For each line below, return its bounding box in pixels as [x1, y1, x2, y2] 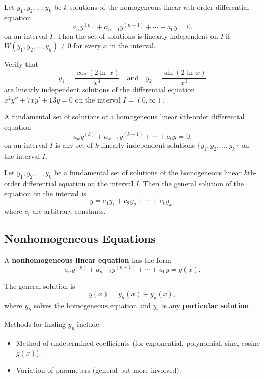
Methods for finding [4, 318, 66, 329]
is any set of [55, 139, 93, 150]
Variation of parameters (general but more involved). [16, 364, 181, 375]
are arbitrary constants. [32, 206, 106, 216]
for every [73, 40, 101, 51]
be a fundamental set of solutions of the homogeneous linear [54, 167, 242, 178]
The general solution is [4, 280, 75, 291]
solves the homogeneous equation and [34, 299, 151, 310]
